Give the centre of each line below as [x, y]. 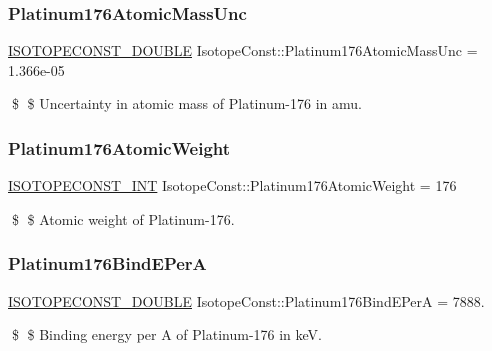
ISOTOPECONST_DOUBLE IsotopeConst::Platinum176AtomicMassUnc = [243, 50]
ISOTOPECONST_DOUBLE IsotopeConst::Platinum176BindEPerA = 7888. [246, 300]
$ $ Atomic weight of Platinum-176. [123, 218]
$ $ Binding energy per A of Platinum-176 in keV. [166, 334]
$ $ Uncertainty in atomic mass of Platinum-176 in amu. [186, 103]
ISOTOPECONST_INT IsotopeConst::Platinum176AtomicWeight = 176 [232, 185]
